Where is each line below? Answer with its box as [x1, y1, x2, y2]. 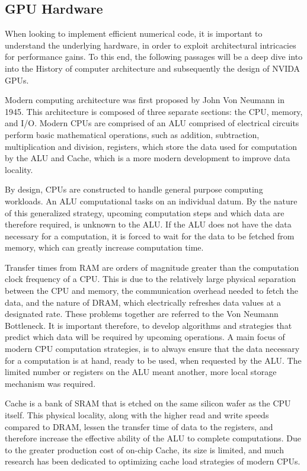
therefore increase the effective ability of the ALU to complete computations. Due [5, 432, 301, 444]
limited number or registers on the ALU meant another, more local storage [5, 366, 277, 378]
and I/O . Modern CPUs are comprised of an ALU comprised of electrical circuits [5, 117, 299, 129]
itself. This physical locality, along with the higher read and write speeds [5, 409, 269, 421]
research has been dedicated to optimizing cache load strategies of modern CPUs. [5, 455, 300, 467]
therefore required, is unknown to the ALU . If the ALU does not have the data [5, 218, 292, 230]
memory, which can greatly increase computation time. [5, 241, 204, 254]
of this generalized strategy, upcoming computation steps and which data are [5, 206, 284, 219]
